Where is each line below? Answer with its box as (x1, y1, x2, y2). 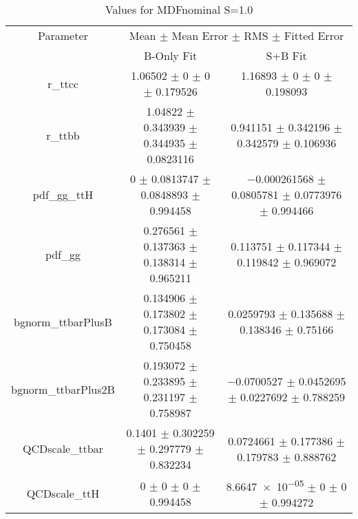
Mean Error (171, 28, 229, 43)
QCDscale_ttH (26, 485, 100, 502)
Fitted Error (284, 28, 344, 43)
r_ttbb (46, 127, 80, 143)
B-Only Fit (143, 47, 198, 63)
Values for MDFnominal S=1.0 (105, 1, 253, 17)
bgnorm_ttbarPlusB (14, 313, 112, 330)
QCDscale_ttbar (23, 441, 103, 456)
